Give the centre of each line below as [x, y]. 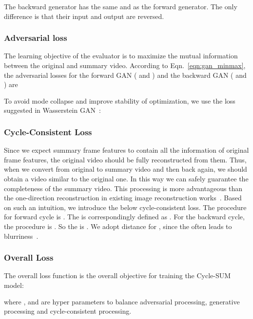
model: [14, 285]
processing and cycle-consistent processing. [68, 311]
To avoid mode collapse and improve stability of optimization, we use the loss [120, 100]
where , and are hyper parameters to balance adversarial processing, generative [122, 301]
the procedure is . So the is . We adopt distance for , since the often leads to [118, 226]
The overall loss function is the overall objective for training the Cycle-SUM [117, 275]
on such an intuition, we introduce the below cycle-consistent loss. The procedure [125, 207]
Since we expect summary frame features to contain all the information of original [126, 150]
